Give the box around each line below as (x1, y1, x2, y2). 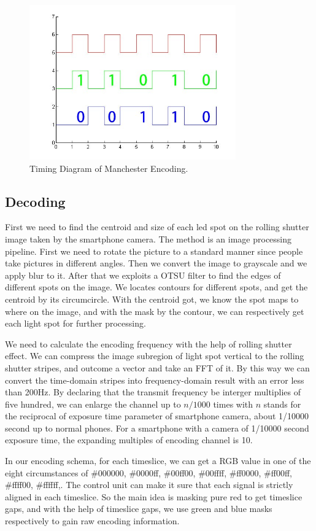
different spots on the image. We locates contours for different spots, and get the (5, 281, 308, 293)
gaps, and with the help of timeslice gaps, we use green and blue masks (5, 502, 272, 515)
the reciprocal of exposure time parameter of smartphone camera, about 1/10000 (5, 409, 309, 422)
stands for (263, 397, 301, 410)
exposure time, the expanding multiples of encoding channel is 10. (5, 433, 253, 446)
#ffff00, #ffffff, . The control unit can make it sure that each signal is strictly (5, 478, 293, 491)
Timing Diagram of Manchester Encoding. (29, 161, 188, 174)
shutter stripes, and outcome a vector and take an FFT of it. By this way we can (5, 361, 310, 374)
